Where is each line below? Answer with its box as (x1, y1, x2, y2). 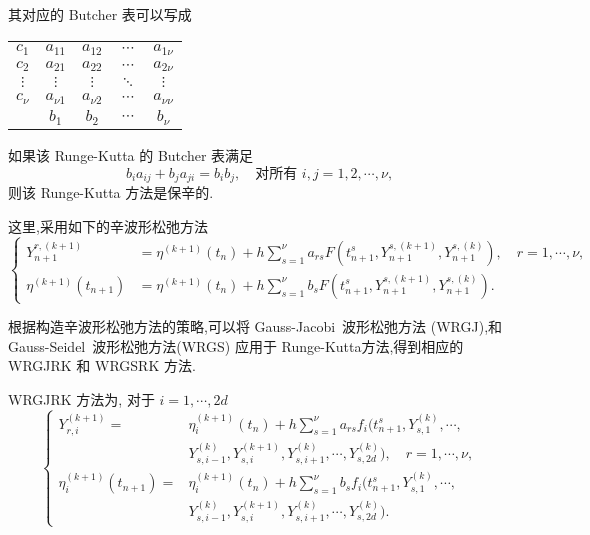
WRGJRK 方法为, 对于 (8, 388, 155, 409)
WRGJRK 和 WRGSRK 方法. (8, 355, 196, 376)
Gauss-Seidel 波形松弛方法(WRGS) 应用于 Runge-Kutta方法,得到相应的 (8, 335, 464, 356)
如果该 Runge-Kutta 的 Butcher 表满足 (8, 145, 254, 166)
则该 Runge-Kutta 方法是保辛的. (8, 182, 214, 203)
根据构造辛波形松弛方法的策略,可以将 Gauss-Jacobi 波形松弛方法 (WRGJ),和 (8, 316, 503, 337)
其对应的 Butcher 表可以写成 (8, 4, 192, 24)
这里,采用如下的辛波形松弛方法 (8, 215, 208, 236)
